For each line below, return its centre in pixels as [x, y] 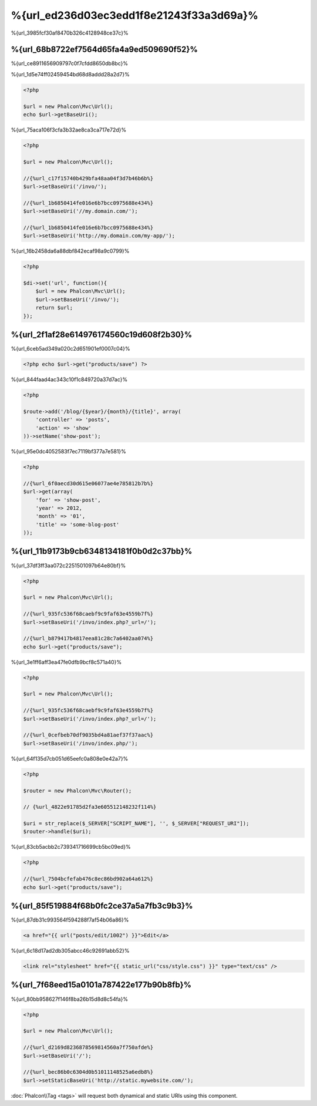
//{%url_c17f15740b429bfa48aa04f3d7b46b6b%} [88, 178]
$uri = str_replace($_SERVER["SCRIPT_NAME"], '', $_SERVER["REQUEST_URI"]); [136, 823]
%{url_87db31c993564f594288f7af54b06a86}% [70, 920]
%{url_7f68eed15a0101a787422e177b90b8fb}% [101, 985]
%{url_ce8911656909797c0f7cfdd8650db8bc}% [70, 63]
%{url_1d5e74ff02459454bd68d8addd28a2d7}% [70, 74]
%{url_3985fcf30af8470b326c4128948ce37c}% [70, 33]
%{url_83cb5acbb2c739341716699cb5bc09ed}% [71, 847]
